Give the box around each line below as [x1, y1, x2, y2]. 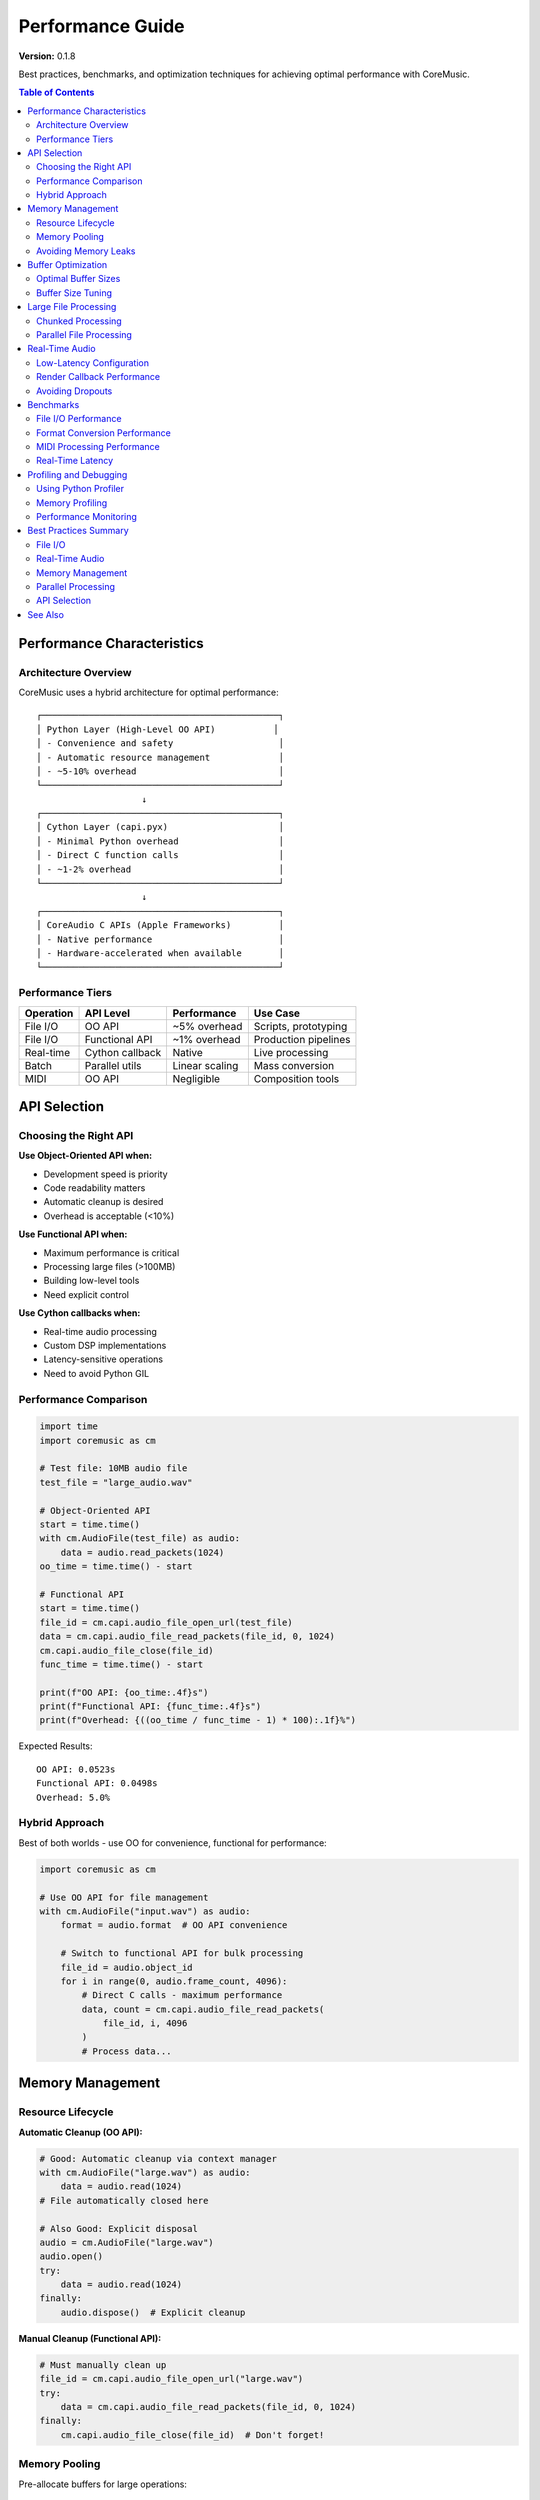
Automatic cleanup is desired [43, 1196, 164, 1208]
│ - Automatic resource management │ [36, 751, 285, 763]
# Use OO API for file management [39, 1891, 209, 1903]
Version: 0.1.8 [18, 50, 76, 62]
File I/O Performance [36, 413, 122, 425]
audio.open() [39, 2251, 104, 2262]
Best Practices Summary [27, 525, 129, 537]
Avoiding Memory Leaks [36, 245, 136, 257]
